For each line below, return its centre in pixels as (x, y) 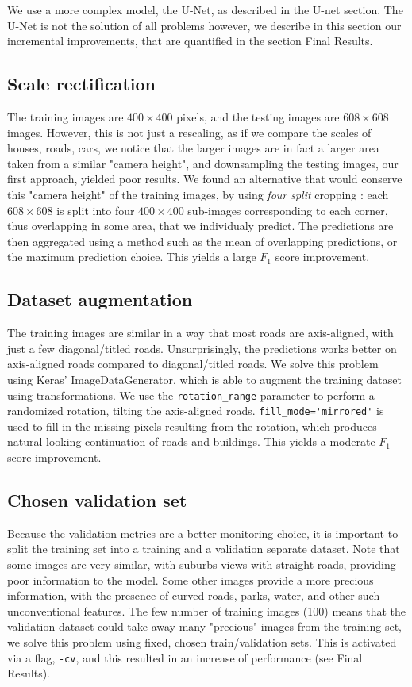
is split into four (96, 210)
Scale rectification (82, 84)
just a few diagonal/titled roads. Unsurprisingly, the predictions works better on (202, 348)
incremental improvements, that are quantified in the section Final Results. (190, 41)
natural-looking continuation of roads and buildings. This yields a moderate (191, 441)
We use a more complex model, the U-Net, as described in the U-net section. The (205, 10)
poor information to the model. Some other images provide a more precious (191, 580)
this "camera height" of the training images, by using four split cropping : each (198, 194)
